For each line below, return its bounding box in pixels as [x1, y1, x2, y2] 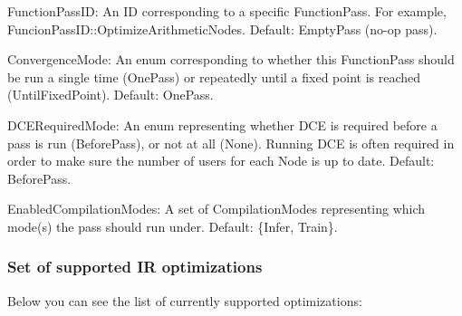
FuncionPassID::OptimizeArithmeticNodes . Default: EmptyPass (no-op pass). [7, 19, 438, 38]
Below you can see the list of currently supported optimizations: [7, 291, 362, 310]
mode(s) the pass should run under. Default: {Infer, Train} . [7, 216, 338, 235]
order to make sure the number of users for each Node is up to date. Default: [7, 151, 435, 170]
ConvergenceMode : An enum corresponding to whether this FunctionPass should [7, 50, 455, 69]
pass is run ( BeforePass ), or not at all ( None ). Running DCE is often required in [7, 133, 455, 152]
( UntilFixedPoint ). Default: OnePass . [7, 85, 214, 104]
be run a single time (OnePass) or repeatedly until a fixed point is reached [7, 67, 421, 86]
